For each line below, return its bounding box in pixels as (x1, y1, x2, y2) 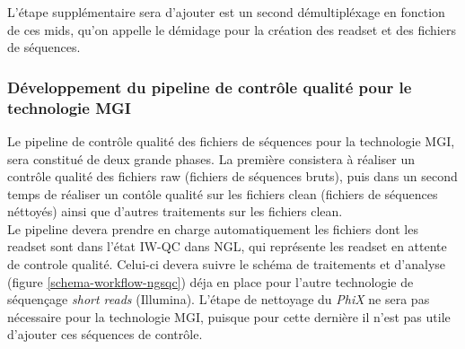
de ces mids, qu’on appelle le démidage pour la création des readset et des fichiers (7, 20, 456, 39)
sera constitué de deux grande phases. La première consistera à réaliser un (7, 149, 416, 168)
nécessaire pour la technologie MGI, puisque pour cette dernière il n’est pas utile (7, 307, 451, 326)
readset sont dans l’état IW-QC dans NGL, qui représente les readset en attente (7, 237, 447, 256)
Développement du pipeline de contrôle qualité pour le (7, 75, 412, 98)
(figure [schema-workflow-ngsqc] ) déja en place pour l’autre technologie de (7, 272, 414, 291)
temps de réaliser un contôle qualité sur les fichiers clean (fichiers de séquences (7, 184, 438, 203)
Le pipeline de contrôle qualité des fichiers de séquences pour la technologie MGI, (7, 131, 455, 150)
